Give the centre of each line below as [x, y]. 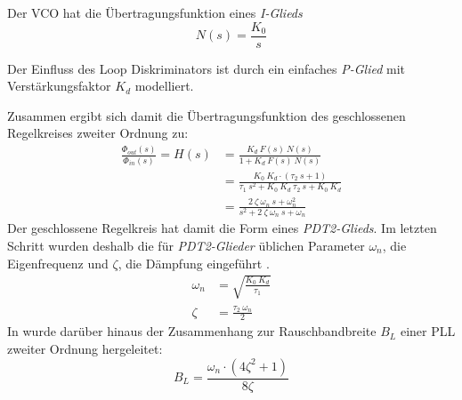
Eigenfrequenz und [58, 263]
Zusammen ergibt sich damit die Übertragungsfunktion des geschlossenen [207, 115]
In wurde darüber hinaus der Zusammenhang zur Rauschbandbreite [192, 331]
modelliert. [164, 86]
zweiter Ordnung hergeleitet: [85, 348]
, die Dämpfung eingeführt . [194, 263]
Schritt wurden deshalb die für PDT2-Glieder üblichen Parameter [186, 246]
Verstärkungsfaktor [59, 86]
